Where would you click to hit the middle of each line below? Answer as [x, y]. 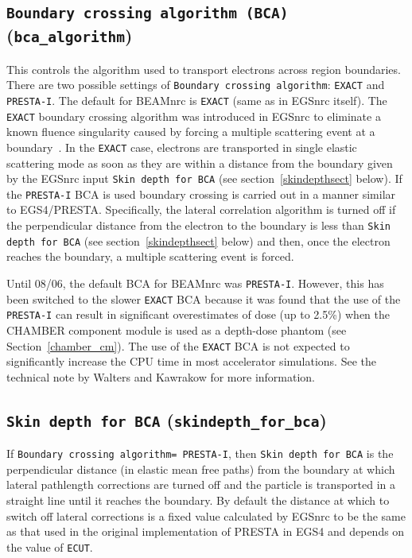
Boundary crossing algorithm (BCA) [148, 14]
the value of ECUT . [50, 546]
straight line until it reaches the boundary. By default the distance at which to [198, 500]
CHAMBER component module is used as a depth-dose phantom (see [177, 329]
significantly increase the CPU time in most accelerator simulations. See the [191, 361]
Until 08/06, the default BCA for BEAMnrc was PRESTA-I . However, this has [195, 283]
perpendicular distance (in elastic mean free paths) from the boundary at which [201, 469]
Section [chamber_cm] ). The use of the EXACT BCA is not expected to [178, 345]
